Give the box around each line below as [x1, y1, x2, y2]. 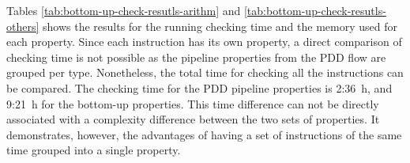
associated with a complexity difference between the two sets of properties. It [6, 111, 380, 127]
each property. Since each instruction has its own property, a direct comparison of [6, 33, 402, 50]
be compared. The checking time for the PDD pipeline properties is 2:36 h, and [6, 79, 393, 96]
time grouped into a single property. [6, 142, 181, 158]
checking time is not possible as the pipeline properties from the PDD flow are [6, 48, 386, 65]
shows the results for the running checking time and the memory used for [43, 17, 397, 34]
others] [6, 17, 39, 34]
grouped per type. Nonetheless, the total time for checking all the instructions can [6, 64, 404, 81]
